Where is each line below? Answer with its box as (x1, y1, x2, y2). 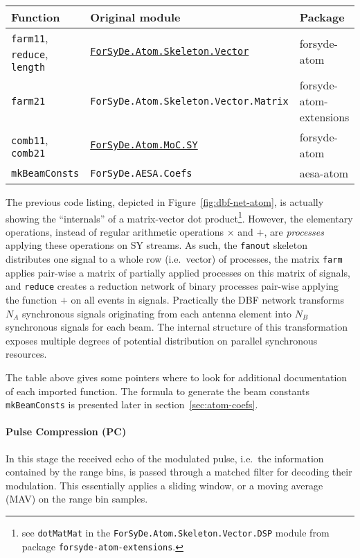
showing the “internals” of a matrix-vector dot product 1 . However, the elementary (6, 209, 353, 225)
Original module (90, 9, 181, 25)
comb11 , (11, 131, 48, 148)
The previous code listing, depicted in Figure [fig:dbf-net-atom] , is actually (6, 195, 324, 209)
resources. (6, 347, 47, 361)
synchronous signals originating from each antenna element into (22, 306, 291, 320)
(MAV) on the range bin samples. (6, 491, 148, 506)
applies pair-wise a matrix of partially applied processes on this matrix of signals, (6, 265, 350, 279)
